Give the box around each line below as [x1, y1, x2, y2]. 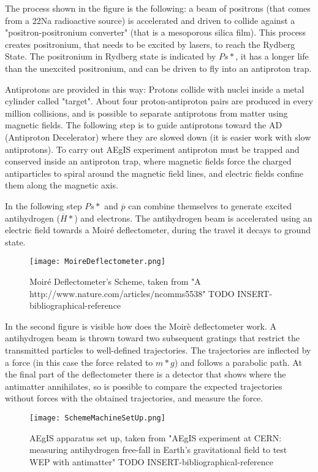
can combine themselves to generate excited [128, 199, 292, 212]
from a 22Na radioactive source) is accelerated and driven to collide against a [5, 14, 295, 26]
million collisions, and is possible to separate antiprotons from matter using [5, 106, 288, 119]
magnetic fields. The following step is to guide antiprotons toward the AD [5, 118, 282, 131]
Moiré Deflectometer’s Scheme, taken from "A [29, 274, 201, 287]
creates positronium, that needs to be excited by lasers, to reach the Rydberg [5, 37, 295, 50]
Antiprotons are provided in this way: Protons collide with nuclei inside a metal [5, 82, 305, 95]
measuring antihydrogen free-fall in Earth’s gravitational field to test [29, 443, 287, 456]
